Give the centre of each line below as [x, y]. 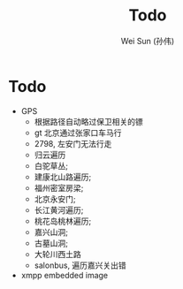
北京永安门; [55, 199]
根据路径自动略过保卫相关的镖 [88, 121]
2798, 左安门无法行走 [73, 143]
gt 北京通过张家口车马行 [78, 133]
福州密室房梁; [59, 187]
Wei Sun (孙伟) [148, 41]
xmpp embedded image [65, 275]
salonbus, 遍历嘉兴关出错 [80, 265]
